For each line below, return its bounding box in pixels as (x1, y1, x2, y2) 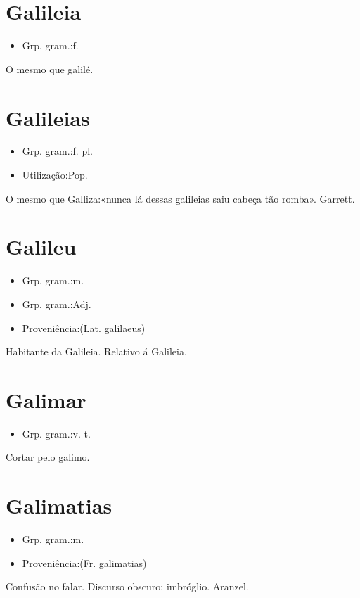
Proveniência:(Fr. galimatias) (22, 555, 147, 570)
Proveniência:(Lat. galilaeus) (22, 320, 146, 335)
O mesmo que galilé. (6, 61, 94, 76)
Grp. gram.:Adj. (22, 296, 91, 311)
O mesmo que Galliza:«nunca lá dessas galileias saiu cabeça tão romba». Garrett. (6, 191, 355, 205)
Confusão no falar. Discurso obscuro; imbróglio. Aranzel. (6, 579, 249, 594)
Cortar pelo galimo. (6, 450, 90, 464)
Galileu (6, 232, 77, 261)
